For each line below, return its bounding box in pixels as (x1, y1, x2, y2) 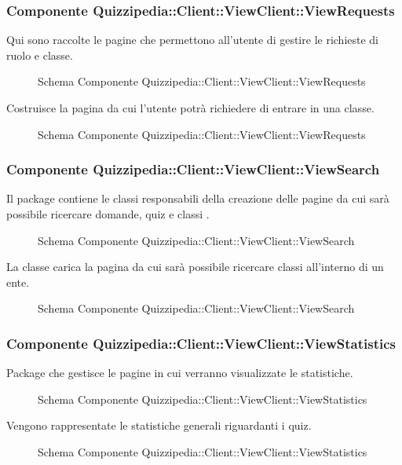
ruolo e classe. (6, 46, 73, 63)
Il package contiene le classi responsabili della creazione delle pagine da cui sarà (6, 190, 389, 207)
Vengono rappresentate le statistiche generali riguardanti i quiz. (6, 417, 312, 434)
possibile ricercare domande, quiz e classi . (6, 206, 210, 222)
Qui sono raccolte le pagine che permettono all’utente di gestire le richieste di (6, 31, 379, 48)
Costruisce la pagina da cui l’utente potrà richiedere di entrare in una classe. (6, 100, 375, 115)
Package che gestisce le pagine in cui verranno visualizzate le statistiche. (6, 364, 353, 381)
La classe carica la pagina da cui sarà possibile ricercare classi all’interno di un (6, 258, 384, 275)
